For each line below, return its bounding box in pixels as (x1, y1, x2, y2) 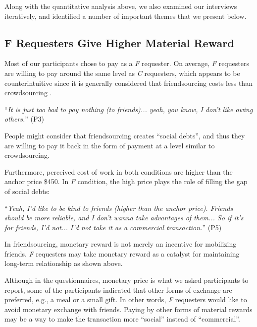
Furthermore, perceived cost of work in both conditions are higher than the (4, 166, 233, 177)
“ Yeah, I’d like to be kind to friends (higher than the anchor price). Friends (4, 202, 233, 213)
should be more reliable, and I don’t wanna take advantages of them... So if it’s (4, 212, 244, 223)
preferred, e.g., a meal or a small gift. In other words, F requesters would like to (4, 294, 247, 305)
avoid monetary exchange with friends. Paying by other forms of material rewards (4, 304, 253, 314)
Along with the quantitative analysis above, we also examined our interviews (4, 1, 237, 11)
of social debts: (4, 186, 50, 196)
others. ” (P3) (4, 114, 45, 124)
